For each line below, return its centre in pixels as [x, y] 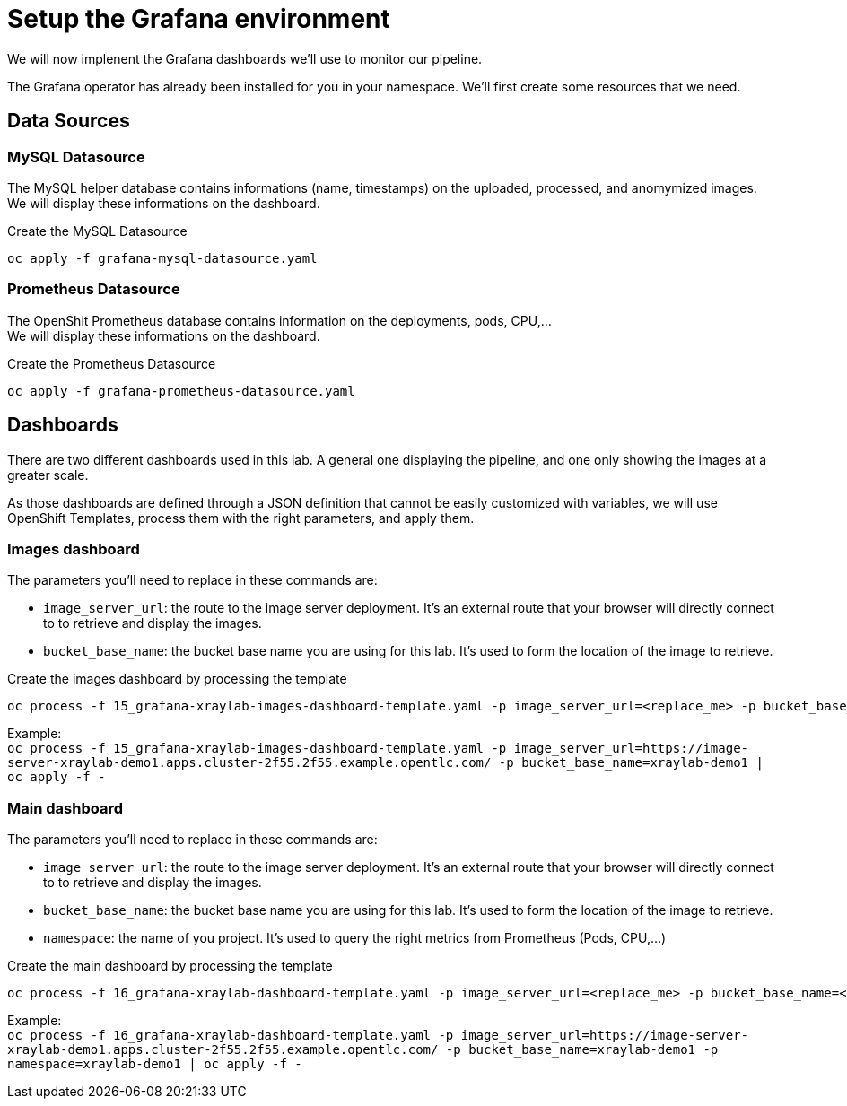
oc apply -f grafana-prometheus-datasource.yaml [181, 391]
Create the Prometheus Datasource [112, 363]
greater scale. [48, 475]
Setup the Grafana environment [199, 19]
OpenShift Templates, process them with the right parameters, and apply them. [241, 518]
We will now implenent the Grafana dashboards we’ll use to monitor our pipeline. [245, 58]
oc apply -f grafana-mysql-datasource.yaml [162, 258]
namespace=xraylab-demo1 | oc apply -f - [155, 1064]
